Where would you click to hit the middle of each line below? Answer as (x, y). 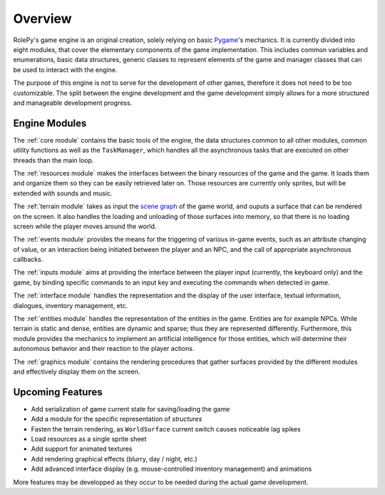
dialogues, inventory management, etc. (71, 305)
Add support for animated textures (82, 449)
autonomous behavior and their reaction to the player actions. (104, 349)
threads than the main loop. (53, 160)
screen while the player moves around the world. (85, 226)
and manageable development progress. (73, 103)
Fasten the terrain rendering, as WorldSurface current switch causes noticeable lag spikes (166, 429)
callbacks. (28, 260)
